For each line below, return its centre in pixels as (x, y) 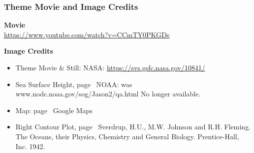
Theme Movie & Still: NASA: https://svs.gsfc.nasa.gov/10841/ (110, 67)
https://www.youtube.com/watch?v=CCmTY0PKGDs (87, 34)
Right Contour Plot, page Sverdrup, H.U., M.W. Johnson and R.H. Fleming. (133, 127)
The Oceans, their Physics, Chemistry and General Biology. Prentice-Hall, (127, 136)
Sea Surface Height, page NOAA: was (74, 84)
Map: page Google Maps (54, 110)
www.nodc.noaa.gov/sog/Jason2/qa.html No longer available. (108, 94)
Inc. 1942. (30, 146)
